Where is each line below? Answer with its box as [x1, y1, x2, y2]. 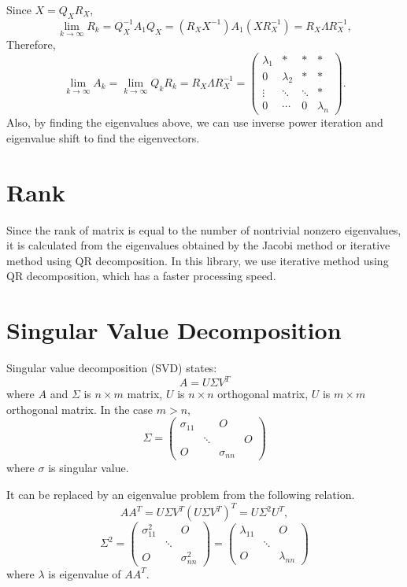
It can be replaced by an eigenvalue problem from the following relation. [6, 485, 355, 502]
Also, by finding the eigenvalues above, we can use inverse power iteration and [6, 114, 383, 131]
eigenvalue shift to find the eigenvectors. [6, 129, 200, 146]
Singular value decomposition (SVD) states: [6, 360, 217, 376]
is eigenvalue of [48, 565, 121, 581]
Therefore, [6, 36, 56, 53]
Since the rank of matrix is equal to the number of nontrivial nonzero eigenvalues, [6, 221, 401, 238]
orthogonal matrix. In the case [6, 401, 154, 417]
